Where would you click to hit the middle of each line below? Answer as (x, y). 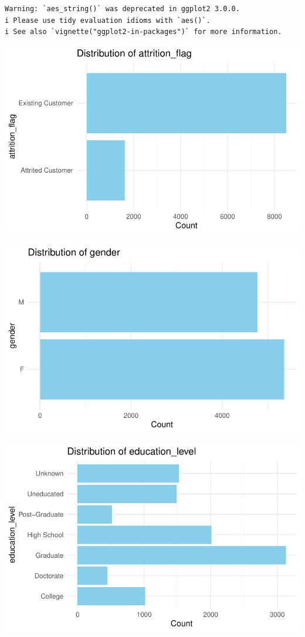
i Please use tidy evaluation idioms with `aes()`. (108, 20)
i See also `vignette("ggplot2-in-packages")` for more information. (143, 32)
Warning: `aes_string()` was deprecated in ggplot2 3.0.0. (122, 9)
